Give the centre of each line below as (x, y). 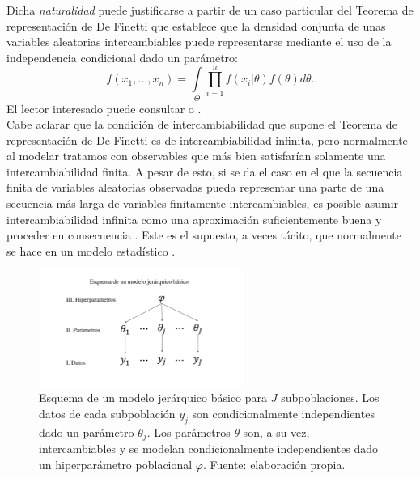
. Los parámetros (189, 431)
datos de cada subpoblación (107, 413)
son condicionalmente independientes (283, 413)
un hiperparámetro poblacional (116, 464)
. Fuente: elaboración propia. (274, 464)
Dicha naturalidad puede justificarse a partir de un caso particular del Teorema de (210, 10)
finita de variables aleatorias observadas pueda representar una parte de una (195, 187)
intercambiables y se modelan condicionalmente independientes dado (209, 448)
